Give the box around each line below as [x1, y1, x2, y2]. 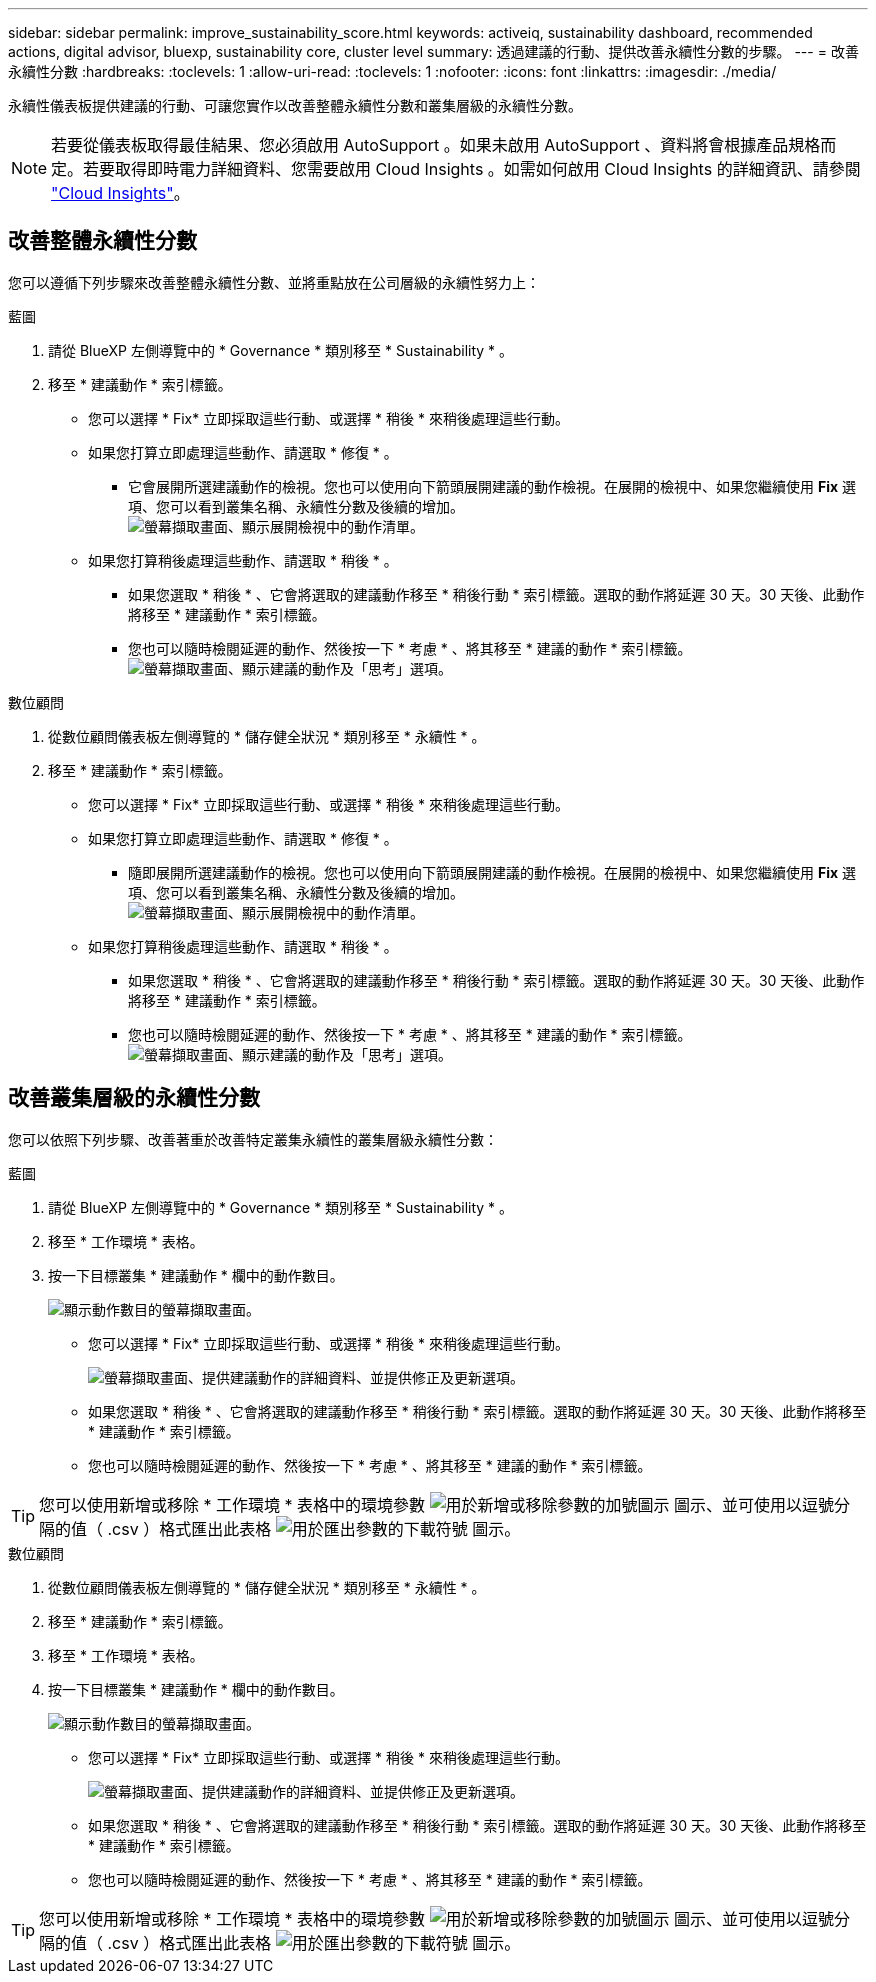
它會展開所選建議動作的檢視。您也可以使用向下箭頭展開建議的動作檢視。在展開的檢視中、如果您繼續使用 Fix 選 [128, 477, 857, 495]
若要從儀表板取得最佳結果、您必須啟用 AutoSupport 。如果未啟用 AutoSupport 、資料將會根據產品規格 [51, 135, 821, 155]
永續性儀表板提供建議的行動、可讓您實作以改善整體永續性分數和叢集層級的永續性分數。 [8, 97, 582, 114]
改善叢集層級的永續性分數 [8, 1085, 260, 1111]
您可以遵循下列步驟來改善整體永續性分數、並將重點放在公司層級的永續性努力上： [8, 273, 540, 291]
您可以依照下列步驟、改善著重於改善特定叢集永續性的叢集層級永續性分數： [8, 1130, 498, 1148]
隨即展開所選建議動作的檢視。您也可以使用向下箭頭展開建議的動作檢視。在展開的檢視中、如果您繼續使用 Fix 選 [128, 863, 857, 881]
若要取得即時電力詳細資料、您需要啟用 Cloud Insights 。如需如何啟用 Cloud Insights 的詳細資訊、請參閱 [83, 159, 861, 179]
